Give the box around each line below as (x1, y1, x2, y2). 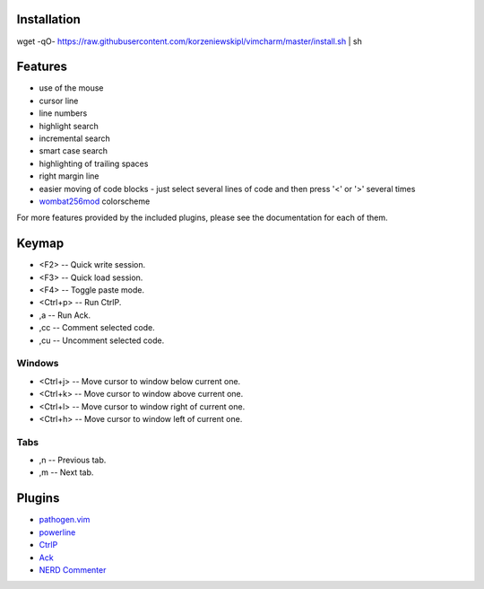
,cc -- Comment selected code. (39, 322, 156, 333)
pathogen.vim (39, 514, 91, 525)
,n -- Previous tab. (39, 454, 107, 466)
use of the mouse (39, 83, 104, 93)
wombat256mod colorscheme (39, 196, 151, 207)
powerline (39, 526, 76, 538)
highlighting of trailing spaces (39, 158, 149, 169)
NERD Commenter (39, 564, 107, 575)
